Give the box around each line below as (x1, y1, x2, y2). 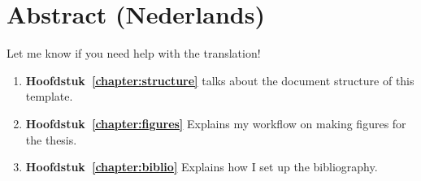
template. (25, 88, 73, 105)
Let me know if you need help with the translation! (7, 45, 261, 62)
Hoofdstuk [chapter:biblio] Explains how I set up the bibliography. (25, 158, 378, 175)
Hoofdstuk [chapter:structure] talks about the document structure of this (25, 71, 414, 88)
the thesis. (25, 131, 77, 148)
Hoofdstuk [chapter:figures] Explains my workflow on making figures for (25, 114, 406, 131)
